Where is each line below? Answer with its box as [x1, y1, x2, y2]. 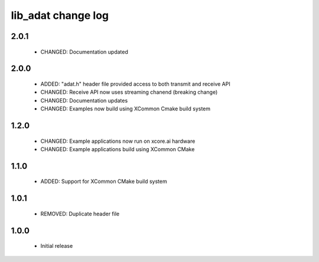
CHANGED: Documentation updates [40, 97, 128, 104]
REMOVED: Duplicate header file [40, 210, 120, 217]
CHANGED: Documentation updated [40, 48, 128, 55]
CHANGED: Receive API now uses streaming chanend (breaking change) [40, 89, 218, 96]
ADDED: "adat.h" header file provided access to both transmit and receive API [40, 80, 230, 87]
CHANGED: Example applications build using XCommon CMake [40, 145, 195, 153]
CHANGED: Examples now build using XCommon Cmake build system [40, 105, 211, 112]
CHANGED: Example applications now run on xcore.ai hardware [40, 137, 196, 145]
